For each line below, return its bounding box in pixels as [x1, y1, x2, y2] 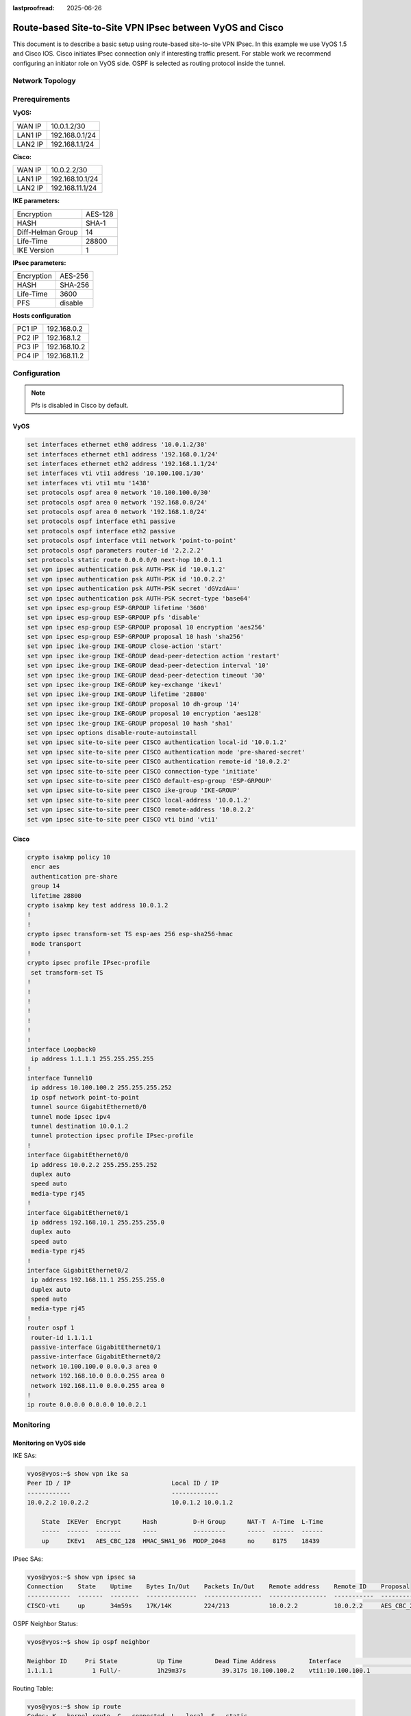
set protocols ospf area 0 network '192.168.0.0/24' [27, 498, 208, 506]
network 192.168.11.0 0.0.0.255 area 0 [31, 1382, 164, 1389]
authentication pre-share [31, 872, 118, 880]
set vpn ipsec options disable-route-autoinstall [27, 729, 197, 737]
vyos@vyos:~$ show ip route [27, 1702, 121, 1711]
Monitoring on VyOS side [12, 1439, 86, 1447]
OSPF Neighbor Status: [12, 1619, 78, 1627]
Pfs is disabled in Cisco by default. [31, 402, 129, 410]
